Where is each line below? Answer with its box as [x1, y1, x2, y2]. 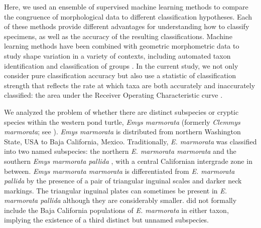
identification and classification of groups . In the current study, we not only [4, 60, 238, 71]
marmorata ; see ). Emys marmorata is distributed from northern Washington [4, 126, 241, 137]
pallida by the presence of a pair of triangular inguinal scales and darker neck [4, 175, 242, 186]
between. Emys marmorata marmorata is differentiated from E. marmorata [4, 165, 235, 176]
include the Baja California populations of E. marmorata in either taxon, [4, 204, 229, 215]
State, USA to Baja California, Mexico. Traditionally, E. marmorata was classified [4, 136, 257, 146]
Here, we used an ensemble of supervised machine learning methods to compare [4, 2, 248, 12]
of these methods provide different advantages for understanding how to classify [4, 21, 249, 32]
